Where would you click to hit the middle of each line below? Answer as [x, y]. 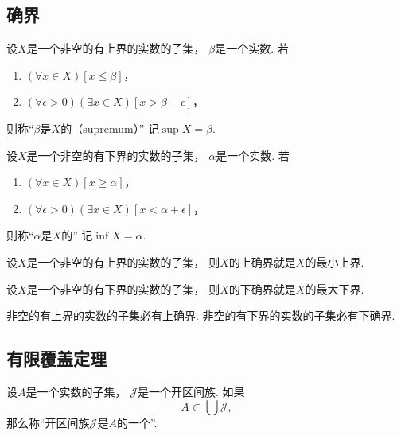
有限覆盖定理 [56, 358]
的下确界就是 [262, 288]
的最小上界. [335, 261]
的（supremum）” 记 [110, 128]
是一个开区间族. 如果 [191, 391]
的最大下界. [335, 288]
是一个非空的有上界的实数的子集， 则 [123, 261]
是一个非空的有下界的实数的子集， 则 [123, 288]
